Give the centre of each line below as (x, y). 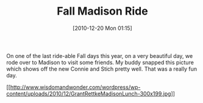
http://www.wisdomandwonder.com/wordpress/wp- (75, 87)
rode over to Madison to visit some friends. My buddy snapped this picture (100, 62)
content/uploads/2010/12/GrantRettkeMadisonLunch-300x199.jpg (89, 93)
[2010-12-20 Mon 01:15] (102, 28)
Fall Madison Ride (102, 11)
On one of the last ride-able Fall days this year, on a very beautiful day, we (100, 55)
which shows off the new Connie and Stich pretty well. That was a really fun (101, 69)
